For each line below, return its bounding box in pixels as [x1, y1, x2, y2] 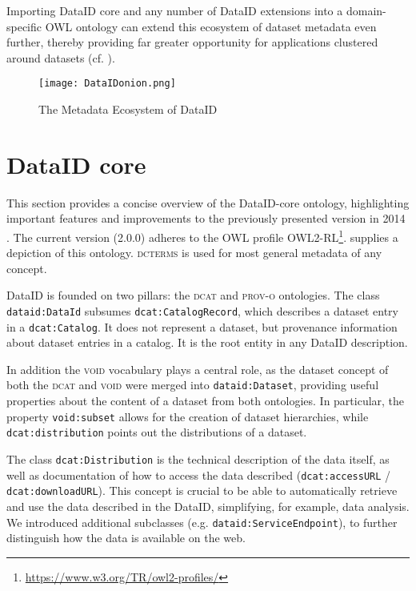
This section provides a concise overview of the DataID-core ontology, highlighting [6, 194, 410, 211]
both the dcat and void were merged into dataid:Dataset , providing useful [6, 376, 379, 393]
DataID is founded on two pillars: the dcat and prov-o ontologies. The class [6, 287, 380, 304]
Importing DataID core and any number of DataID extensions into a [6, 2, 343, 18]
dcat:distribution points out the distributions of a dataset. [6, 424, 307, 440]
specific [6, 18, 42, 34]
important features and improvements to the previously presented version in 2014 [6, 210, 406, 227]
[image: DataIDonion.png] [38, 78, 176, 90]
